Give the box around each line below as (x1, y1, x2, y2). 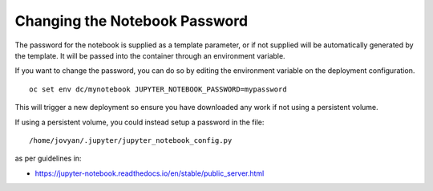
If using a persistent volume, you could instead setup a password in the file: (14, 117, 265, 127)
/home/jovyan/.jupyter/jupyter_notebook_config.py (29, 136, 233, 144)
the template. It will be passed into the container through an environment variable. (14, 51, 285, 60)
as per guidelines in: (14, 153, 82, 164)
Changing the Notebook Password (14, 12, 249, 30)
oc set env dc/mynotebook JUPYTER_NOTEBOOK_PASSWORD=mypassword (29, 84, 288, 94)
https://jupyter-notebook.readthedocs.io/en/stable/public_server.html (34, 169, 265, 178)
